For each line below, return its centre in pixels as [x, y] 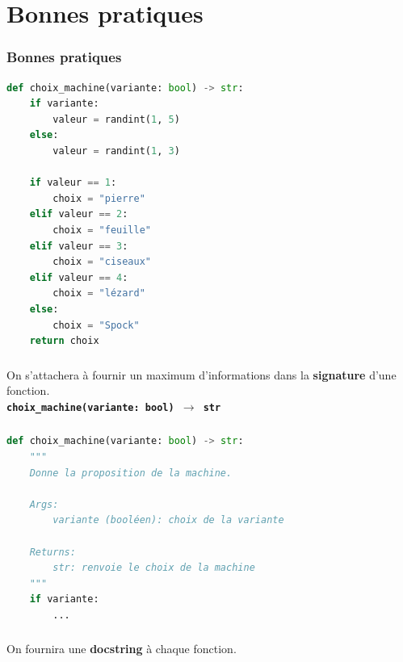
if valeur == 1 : [73, 183]
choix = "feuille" [102, 230]
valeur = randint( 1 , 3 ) [116, 151]
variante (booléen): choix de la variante [168, 520]
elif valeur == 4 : [79, 277]
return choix [64, 341]
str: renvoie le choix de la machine [154, 568]
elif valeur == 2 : [79, 214]
